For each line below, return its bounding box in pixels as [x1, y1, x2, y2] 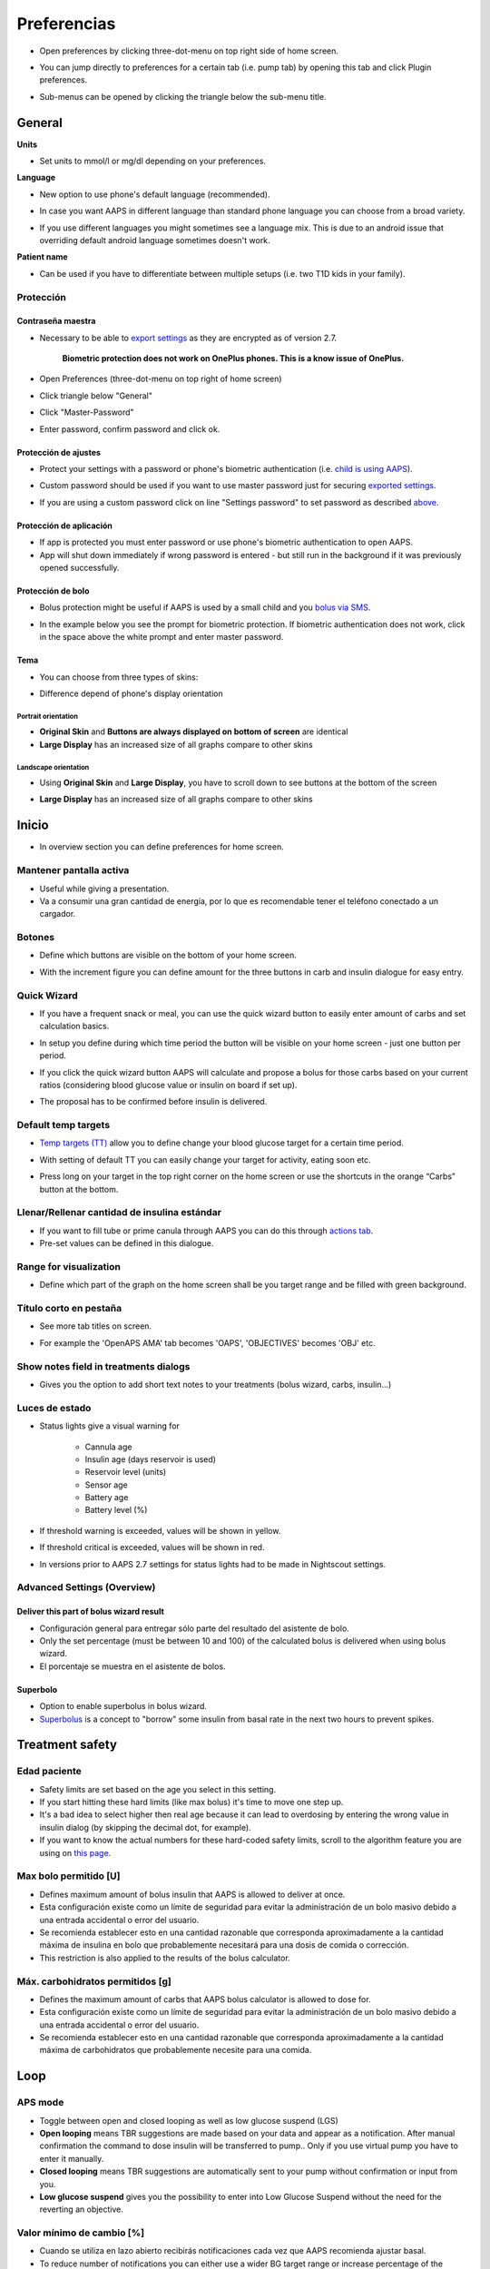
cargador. [39, 909, 76, 919]
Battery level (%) [84, 1505, 148, 1516]
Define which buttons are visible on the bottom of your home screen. [39, 949, 297, 961]
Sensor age [84, 1479, 129, 1490]
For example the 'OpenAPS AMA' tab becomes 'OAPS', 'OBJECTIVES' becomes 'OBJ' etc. [39, 1337, 376, 1348]
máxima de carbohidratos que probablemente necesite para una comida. [39, 2045, 312, 2056]
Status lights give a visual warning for [39, 1420, 181, 1431]
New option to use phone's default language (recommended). [39, 189, 270, 200]
